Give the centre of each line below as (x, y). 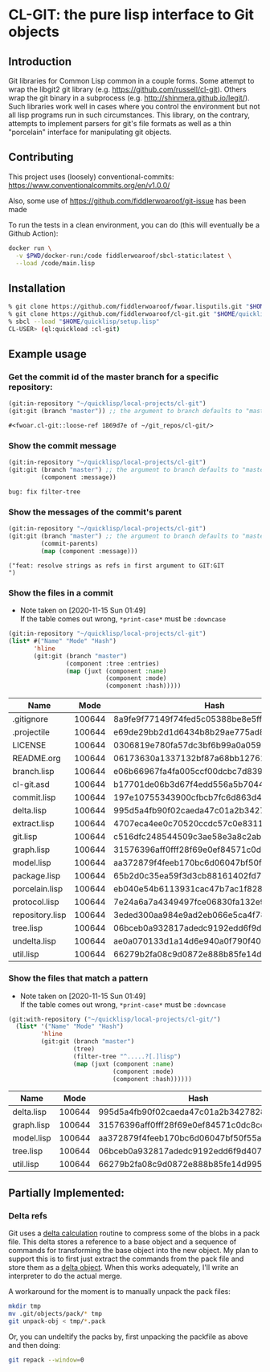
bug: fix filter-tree (45, 492)
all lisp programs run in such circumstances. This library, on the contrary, (129, 115)
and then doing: (35, 1345)
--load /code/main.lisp (55, 263)
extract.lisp (33, 824)
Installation (37, 288)
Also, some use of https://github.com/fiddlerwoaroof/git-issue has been (127, 201)
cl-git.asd (31, 784)
